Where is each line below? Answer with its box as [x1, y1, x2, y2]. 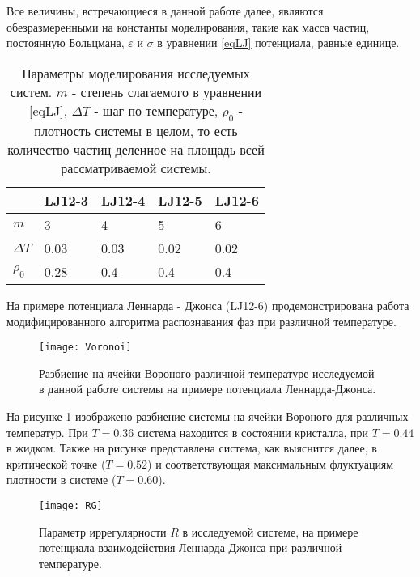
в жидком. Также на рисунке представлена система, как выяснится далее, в [6, 439, 377, 456]
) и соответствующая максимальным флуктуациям [147, 455, 394, 472]
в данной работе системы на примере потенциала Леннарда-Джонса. [39, 380, 376, 397]
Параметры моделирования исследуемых [22, 63, 250, 83]
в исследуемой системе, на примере [182, 523, 358, 540]
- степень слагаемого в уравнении [71, 82, 262, 101]
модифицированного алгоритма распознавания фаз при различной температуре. [6, 312, 397, 329]
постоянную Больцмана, [6, 34, 125, 51]
